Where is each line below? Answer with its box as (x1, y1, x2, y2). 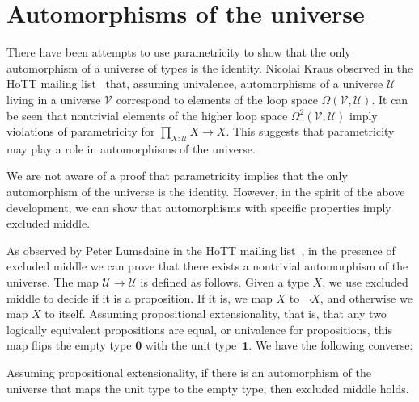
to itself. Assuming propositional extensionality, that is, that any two (44, 305, 387, 322)
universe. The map (6, 274, 99, 291)
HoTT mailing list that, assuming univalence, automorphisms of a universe (6, 75, 383, 92)
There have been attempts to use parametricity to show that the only (6, 44, 351, 61)
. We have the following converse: (248, 337, 413, 354)
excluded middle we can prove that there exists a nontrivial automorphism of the (6, 258, 408, 274)
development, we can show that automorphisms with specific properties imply (6, 199, 391, 216)
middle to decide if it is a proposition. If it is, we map (6, 289, 273, 306)
